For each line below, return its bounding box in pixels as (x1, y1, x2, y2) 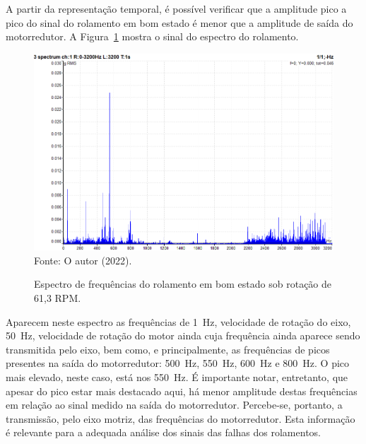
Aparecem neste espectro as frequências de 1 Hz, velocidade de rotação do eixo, (6, 314, 351, 329)
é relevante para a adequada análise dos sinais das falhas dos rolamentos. (6, 425, 321, 440)
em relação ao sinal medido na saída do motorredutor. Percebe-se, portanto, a (6, 397, 343, 412)
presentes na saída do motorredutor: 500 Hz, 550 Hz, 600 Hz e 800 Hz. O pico (6, 356, 350, 370)
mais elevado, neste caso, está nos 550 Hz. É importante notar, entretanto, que (6, 370, 348, 385)
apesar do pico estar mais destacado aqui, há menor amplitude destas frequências (6, 383, 358, 398)
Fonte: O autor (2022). (34, 252, 132, 267)
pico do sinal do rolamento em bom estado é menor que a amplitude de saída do (6, 15, 353, 30)
